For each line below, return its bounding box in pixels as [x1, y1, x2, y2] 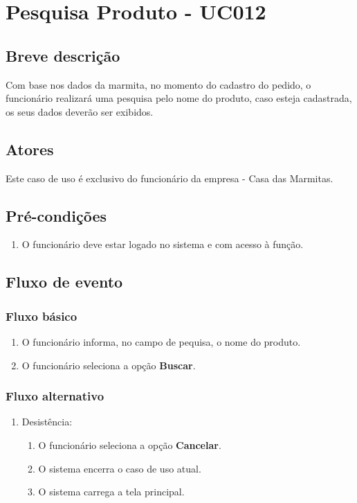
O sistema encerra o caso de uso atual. [38, 461, 201, 475]
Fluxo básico [6, 307, 77, 324]
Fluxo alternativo [6, 387, 104, 405]
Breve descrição [6, 44, 120, 66]
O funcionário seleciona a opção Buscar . [21, 358, 196, 372]
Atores [6, 138, 54, 159]
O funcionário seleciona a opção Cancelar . [38, 437, 221, 452]
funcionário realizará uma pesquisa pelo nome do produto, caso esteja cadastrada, [6, 91, 352, 105]
